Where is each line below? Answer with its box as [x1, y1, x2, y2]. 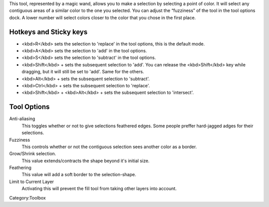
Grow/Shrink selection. [9, 151, 56, 157]
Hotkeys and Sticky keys [9, 27, 88, 36]
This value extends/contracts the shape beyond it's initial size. [21, 158, 149, 164]
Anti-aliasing [9, 116, 35, 122]
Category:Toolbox [9, 195, 46, 201]
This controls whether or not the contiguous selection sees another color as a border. [21, 144, 197, 150]
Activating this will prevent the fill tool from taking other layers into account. [21, 186, 177, 192]
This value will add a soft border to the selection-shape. [21, 172, 136, 178]
